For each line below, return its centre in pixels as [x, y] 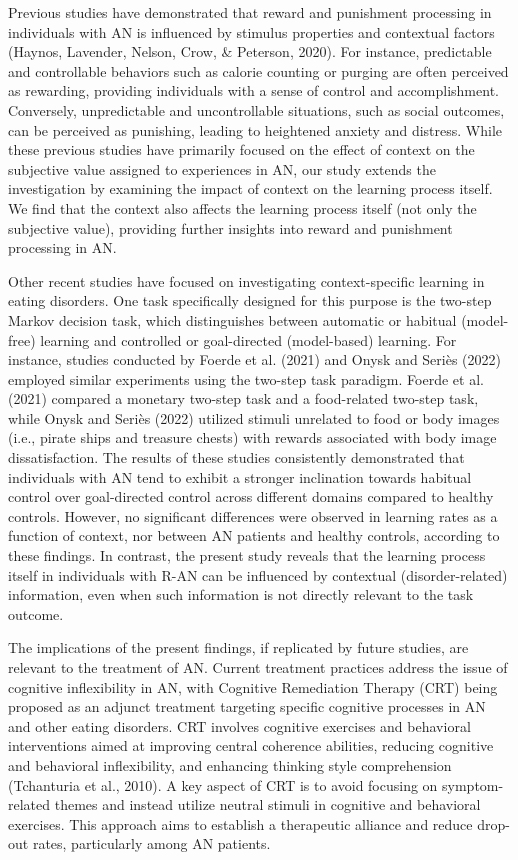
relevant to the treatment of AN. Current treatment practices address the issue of [258, 667]
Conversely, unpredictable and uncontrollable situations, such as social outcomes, [256, 109]
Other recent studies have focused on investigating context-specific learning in [246, 280]
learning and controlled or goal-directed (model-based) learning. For [248, 339]
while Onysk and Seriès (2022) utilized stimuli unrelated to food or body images [254, 417]
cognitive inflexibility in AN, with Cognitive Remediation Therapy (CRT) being [253, 686]
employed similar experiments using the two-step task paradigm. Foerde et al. [246, 378]
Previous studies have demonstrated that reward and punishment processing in [250, 12]
